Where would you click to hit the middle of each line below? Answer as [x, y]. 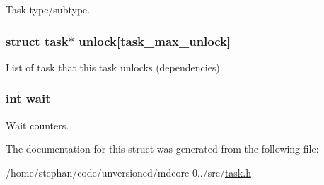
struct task [37, 41]
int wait [28, 99]
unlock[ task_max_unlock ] [155, 41]
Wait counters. [37, 125]
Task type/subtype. [48, 9]
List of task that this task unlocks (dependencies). [114, 67]
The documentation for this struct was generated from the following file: [162, 149]
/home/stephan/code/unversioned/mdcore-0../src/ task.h [128, 172]
